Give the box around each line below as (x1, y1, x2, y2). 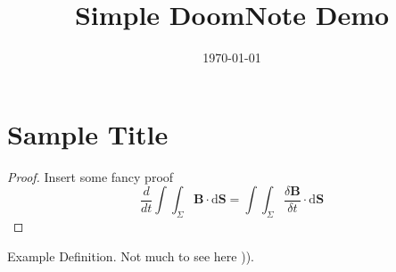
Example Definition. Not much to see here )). (7, 246, 254, 265)
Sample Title (7, 115, 169, 152)
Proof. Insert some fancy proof (7, 167, 174, 185)
